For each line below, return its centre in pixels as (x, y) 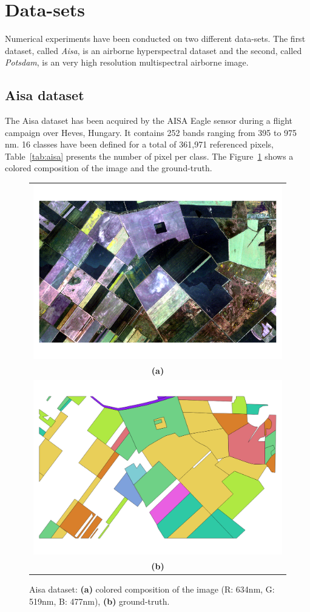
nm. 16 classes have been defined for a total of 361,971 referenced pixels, (139, 144)
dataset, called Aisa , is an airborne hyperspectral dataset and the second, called (153, 50)
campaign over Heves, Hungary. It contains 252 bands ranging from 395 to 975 (151, 132)
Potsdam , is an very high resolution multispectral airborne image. (127, 62)
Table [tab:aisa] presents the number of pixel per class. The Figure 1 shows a (149, 156)
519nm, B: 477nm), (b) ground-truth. (99, 601)
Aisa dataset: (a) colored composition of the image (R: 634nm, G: (152, 589)
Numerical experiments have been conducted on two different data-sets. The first (155, 39)
